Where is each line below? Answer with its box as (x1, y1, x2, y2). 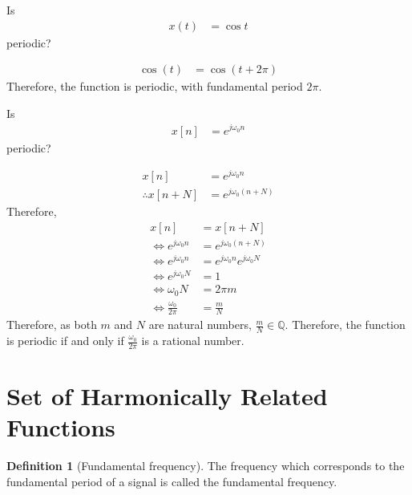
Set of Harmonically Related (6, 379, 328, 412)
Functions (6, 411, 115, 444)
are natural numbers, (148, 316, 252, 333)
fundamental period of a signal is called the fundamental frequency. (6, 473, 337, 489)
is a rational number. (141, 332, 244, 349)
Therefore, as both (6, 316, 97, 333)
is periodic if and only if (6, 332, 124, 349)
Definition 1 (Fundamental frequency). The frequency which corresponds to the (6, 457, 405, 474)
